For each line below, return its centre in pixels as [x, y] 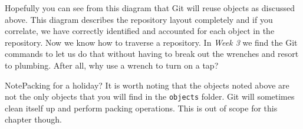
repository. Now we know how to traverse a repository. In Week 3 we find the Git [151, 42]
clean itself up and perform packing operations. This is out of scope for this [141, 108]
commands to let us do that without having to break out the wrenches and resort [152, 54]
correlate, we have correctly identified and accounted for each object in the [140, 31]
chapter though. [33, 119]
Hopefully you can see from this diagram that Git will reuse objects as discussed [150, 8]
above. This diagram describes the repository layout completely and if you [139, 19]
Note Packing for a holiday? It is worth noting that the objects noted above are [147, 85]
